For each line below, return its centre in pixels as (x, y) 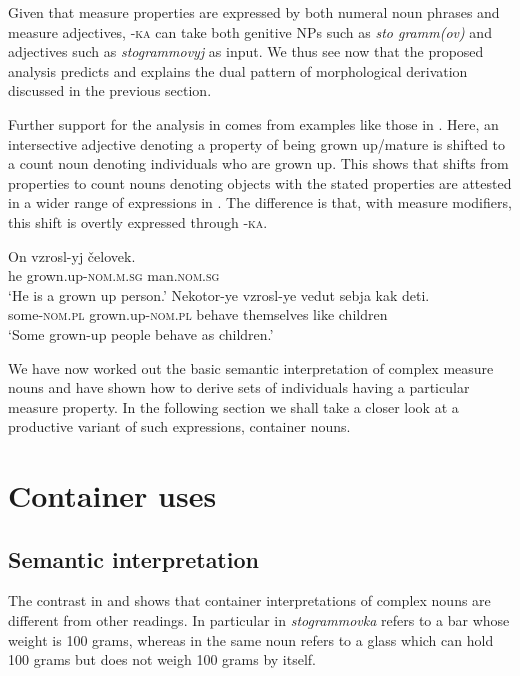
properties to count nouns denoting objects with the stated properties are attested (260, 182)
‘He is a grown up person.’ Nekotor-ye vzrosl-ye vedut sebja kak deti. (219, 294)
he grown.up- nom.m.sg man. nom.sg (114, 275)
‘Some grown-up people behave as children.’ (141, 333)
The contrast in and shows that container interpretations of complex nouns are (249, 600)
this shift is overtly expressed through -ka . (138, 221)
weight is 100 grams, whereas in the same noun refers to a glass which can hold (251, 639)
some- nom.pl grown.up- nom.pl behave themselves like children (198, 314)
